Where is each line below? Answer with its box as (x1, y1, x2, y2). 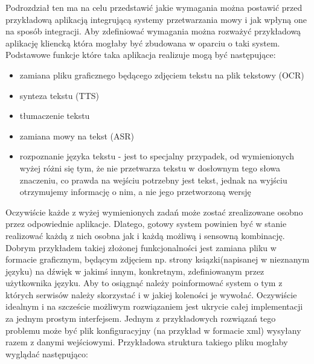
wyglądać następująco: (5, 347, 88, 360)
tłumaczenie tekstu (19, 109, 90, 122)
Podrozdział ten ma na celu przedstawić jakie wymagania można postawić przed (5, 1, 303, 13)
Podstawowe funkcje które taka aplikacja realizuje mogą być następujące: (5, 48, 276, 61)
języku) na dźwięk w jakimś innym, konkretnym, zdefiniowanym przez (5, 264, 264, 277)
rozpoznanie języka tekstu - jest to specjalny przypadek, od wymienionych (19, 150, 294, 162)
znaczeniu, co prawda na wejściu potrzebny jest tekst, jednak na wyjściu (19, 173, 287, 186)
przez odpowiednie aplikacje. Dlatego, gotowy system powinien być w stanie (5, 217, 287, 230)
